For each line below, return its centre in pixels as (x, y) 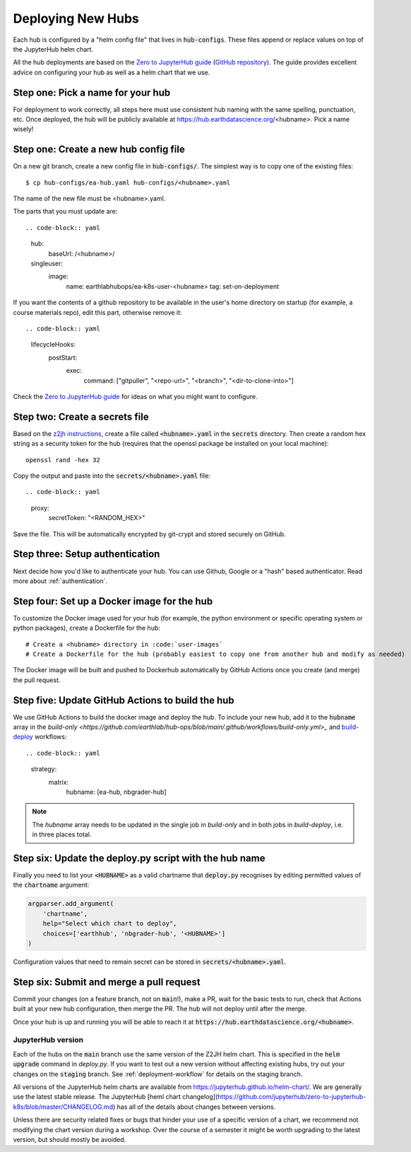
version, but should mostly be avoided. (70, 1139)
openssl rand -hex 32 (63, 460)
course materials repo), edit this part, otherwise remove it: (97, 312)
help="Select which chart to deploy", (110, 924)
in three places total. (62, 834)
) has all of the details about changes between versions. (194, 1107)
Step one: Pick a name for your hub (92, 92)
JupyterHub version (48, 1040)
